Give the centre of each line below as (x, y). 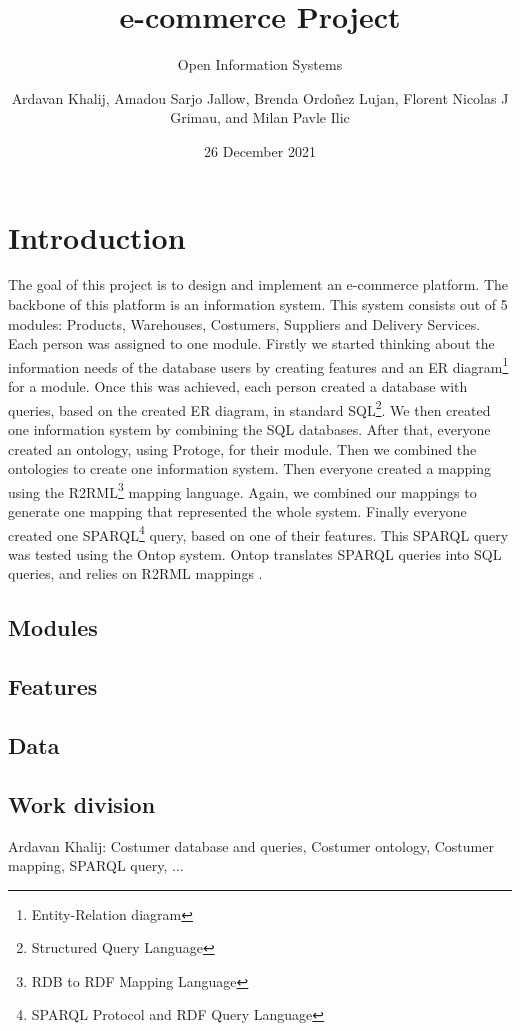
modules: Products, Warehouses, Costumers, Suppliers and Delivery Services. (244, 323)
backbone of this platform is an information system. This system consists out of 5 (258, 304)
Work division (82, 803)
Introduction (97, 236)
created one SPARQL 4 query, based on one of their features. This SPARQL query (258, 533)
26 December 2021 (260, 150)
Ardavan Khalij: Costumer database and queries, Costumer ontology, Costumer (251, 845)
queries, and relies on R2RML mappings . (135, 573)
